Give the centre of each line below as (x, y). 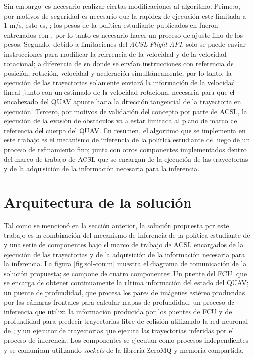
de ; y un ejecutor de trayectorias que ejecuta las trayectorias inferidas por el (119, 330)
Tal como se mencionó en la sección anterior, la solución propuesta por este (116, 225)
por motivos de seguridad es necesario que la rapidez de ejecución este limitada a (125, 15)
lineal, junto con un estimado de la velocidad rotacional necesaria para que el (119, 92)
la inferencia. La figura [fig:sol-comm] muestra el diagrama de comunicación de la (125, 264)
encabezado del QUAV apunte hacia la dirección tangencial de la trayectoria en (123, 101)
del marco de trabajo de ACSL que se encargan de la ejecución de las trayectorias (126, 159)
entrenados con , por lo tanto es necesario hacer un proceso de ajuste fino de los (124, 34)
